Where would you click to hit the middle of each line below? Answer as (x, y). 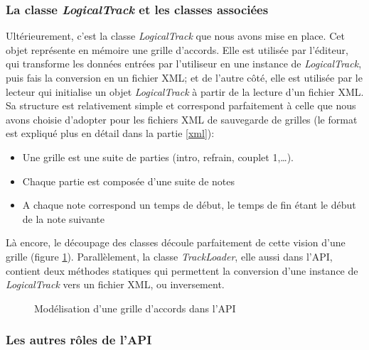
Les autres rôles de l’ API (79, 340)
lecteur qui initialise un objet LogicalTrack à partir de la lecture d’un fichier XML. (185, 91)
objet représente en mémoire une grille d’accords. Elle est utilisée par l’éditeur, (177, 49)
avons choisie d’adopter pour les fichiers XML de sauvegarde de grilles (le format (182, 119)
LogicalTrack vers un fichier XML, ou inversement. (115, 284)
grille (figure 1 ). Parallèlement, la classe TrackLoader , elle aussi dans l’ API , (169, 256)
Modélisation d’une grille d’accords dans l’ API (135, 308)
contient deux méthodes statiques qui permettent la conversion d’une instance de (182, 270)
